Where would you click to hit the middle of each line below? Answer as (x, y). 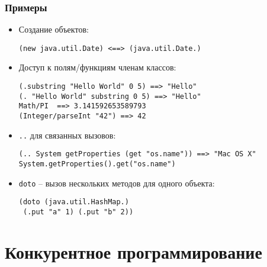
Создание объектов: (54, 29)
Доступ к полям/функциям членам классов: (97, 67)
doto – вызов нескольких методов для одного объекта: (117, 183)
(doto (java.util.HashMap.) (74, 202)
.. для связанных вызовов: (67, 135)
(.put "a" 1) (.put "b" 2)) (78, 212)
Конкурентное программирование (133, 251)
